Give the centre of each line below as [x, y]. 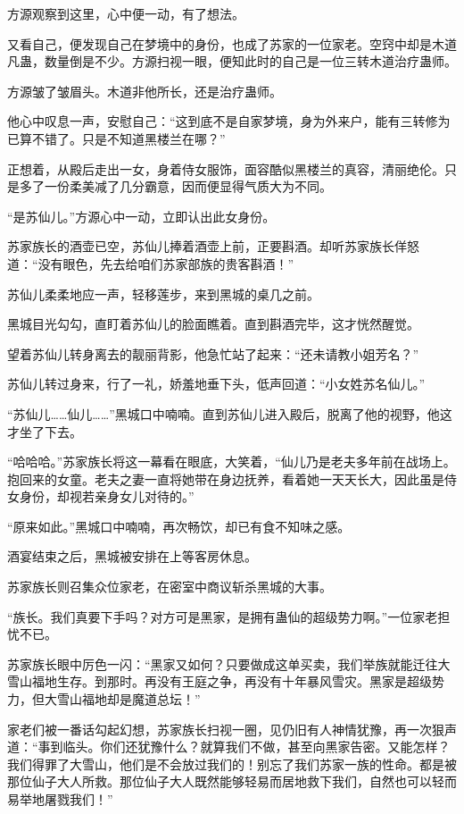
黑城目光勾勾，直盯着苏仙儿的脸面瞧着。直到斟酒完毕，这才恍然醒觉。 [213, 324]
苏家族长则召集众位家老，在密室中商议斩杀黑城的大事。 [170, 587]
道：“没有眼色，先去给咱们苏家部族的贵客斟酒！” [151, 263]
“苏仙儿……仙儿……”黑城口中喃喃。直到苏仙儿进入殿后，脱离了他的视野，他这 [230, 413]
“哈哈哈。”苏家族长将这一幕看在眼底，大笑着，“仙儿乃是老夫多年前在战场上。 [232, 462]
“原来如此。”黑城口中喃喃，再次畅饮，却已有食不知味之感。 [179, 526]
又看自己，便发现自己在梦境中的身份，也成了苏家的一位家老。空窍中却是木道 [232, 43]
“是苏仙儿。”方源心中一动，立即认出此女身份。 [141, 216]
